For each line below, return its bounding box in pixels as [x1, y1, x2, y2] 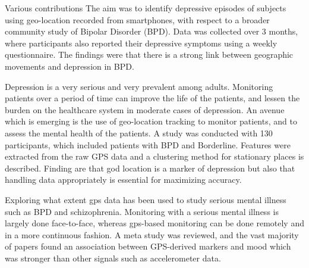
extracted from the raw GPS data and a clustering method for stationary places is [5, 150, 304, 163]
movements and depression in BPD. [5, 60, 134, 72]
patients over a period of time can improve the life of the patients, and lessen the [5, 92, 300, 104]
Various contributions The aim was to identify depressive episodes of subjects [5, 2, 286, 14]
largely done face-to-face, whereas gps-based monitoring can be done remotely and [5, 217, 304, 229]
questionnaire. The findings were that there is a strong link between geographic [5, 48, 294, 61]
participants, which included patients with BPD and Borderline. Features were [5, 138, 291, 151]
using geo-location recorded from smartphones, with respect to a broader [5, 13, 270, 26]
